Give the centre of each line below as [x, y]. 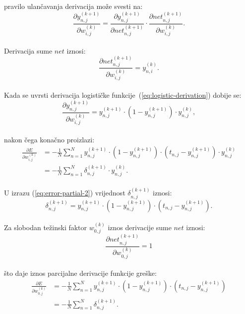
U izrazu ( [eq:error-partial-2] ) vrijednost [65, 193]
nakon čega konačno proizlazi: [49, 139]
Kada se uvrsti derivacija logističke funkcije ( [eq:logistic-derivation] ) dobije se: [123, 95]
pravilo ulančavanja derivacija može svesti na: [73, 6]
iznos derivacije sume [140, 227]
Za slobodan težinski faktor [46, 227]
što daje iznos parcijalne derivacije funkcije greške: [80, 273]
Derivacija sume [28, 50]
